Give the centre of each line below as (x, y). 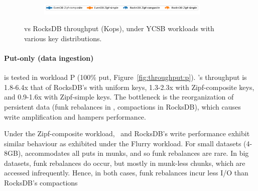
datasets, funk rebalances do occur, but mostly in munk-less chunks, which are (125, 163)
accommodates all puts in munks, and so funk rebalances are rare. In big (137, 153)
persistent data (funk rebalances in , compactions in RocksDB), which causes (122, 106)
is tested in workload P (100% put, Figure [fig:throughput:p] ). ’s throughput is (125, 77)
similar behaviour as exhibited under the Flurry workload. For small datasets (123, 143)
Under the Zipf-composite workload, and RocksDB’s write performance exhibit (127, 133)
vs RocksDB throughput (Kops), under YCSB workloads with (119, 28)
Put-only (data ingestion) (49, 58)
